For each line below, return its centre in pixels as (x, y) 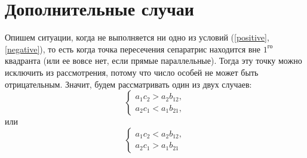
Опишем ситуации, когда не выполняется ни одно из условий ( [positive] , (137, 37)
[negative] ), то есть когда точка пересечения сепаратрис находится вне (133, 49)
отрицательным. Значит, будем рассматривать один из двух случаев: (128, 84)
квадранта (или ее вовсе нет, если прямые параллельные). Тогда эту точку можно (153, 61)
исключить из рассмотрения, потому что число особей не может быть (132, 72)
